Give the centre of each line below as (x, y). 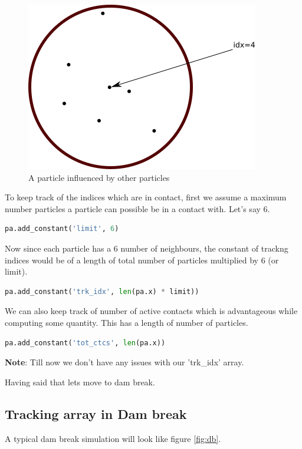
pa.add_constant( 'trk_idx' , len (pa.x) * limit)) (102, 291)
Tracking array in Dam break (96, 413)
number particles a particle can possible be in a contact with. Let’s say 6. (137, 208)
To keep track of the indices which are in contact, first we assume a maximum (146, 197)
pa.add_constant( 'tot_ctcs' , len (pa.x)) (85, 343)
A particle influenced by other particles (99, 177)
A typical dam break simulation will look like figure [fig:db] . (113, 438)
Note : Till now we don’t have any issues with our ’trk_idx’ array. (124, 362)
